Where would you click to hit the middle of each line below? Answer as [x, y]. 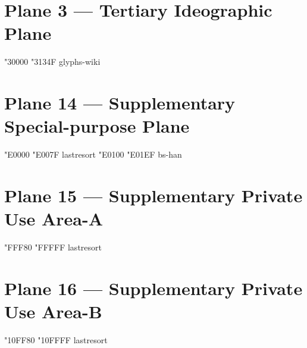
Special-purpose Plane [97, 126]
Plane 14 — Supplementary [120, 103]
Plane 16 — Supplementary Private [153, 288]
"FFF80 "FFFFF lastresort [53, 247]
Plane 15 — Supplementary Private [153, 195]
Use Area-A [54, 219]
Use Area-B [53, 311]
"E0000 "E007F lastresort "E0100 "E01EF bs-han [93, 154]
